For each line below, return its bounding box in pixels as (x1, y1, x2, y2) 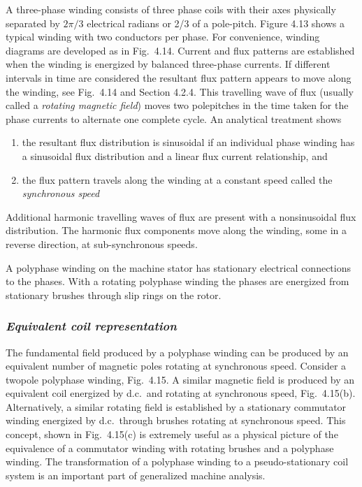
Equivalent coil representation (6, 317, 177, 335)
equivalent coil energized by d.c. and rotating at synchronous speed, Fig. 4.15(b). (6, 386, 356, 400)
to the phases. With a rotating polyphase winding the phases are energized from (6, 274, 349, 289)
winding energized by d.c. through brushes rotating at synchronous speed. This (6, 413, 346, 428)
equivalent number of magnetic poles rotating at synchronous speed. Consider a (6, 358, 347, 373)
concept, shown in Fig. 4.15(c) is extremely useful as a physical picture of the (6, 427, 338, 442)
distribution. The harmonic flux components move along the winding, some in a (6, 223, 347, 238)
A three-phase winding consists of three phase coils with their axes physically (6, 2, 336, 16)
